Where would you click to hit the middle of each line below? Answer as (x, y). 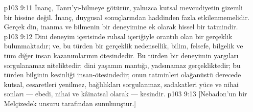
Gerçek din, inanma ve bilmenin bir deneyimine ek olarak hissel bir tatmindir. (121, 27)
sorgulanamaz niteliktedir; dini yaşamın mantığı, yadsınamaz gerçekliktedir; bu (122, 65)
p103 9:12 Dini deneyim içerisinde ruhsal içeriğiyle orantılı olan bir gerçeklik (118, 36)
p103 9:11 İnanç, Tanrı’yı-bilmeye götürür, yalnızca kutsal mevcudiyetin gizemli (123, 7)
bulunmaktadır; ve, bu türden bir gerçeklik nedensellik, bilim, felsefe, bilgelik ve (124, 46)
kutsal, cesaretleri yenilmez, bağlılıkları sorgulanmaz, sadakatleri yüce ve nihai (121, 84)
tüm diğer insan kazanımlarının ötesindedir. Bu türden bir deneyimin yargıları (121, 55)
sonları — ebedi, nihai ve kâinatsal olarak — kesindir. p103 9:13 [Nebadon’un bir (126, 94)
